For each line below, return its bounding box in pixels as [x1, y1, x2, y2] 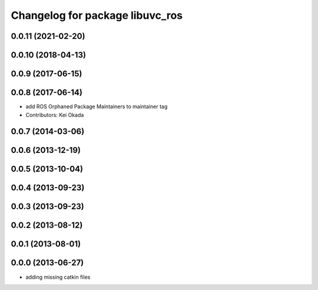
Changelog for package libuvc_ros [11, 9, 183, 22]
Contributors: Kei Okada [25, 111, 84, 118]
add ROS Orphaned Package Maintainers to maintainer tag [25, 103, 168, 110]
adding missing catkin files [25, 274, 91, 281]
